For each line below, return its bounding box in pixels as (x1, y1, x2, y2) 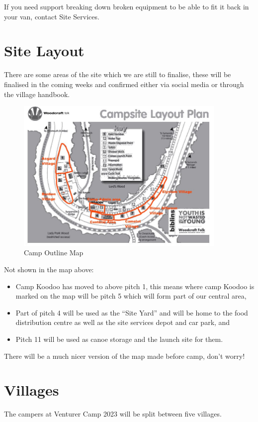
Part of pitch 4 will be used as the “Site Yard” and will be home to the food (15, 307, 248, 317)
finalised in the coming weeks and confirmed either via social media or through (4, 79, 244, 89)
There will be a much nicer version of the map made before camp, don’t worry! (4, 350, 245, 361)
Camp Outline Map (24, 247, 84, 258)
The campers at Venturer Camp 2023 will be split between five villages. (4, 409, 222, 419)
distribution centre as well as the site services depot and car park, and (15, 317, 230, 327)
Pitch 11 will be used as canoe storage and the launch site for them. (15, 333, 223, 344)
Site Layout (4, 40, 85, 61)
